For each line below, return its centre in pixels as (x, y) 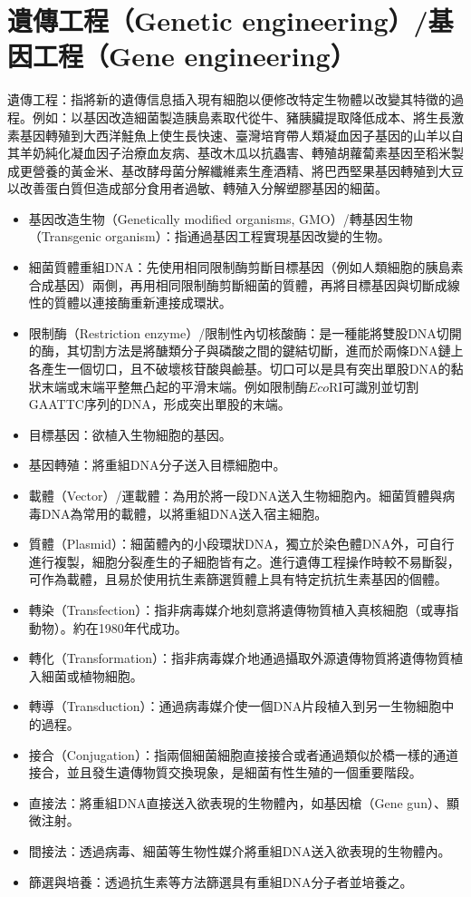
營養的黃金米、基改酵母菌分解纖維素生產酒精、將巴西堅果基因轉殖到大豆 (248, 170)
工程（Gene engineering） (194, 56)
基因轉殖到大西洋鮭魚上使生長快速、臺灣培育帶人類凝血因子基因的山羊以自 (241, 135)
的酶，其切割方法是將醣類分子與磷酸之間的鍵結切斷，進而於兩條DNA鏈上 (246, 351)
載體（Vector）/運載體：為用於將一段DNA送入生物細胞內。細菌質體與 (235, 495)
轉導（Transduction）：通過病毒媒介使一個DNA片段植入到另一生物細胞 (235, 706)
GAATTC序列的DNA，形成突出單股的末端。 (159, 404)
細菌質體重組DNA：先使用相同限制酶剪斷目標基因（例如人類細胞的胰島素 (246, 267)
